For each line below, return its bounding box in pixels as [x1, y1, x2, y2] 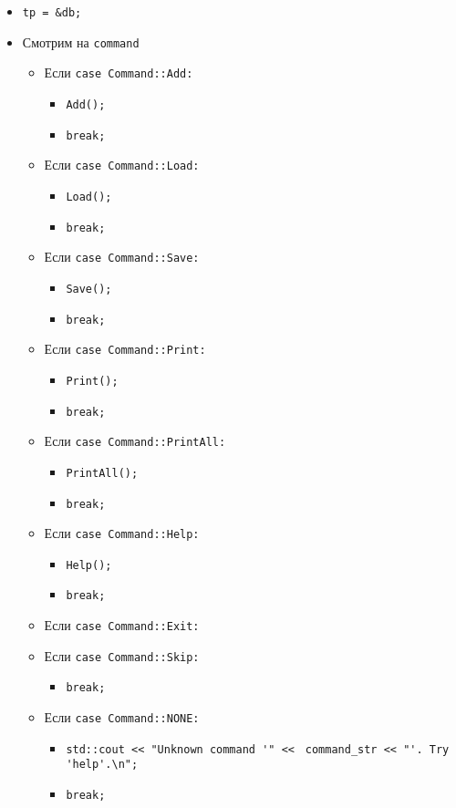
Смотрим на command [22, 32, 140, 51]
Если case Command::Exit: [44, 616, 200, 635]
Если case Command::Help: [44, 523, 200, 543]
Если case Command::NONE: [44, 708, 200, 727]
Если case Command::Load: [44, 155, 200, 174]
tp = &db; [22, 6, 82, 19]
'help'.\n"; [66, 758, 139, 772]
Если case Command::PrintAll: [44, 431, 226, 451]
